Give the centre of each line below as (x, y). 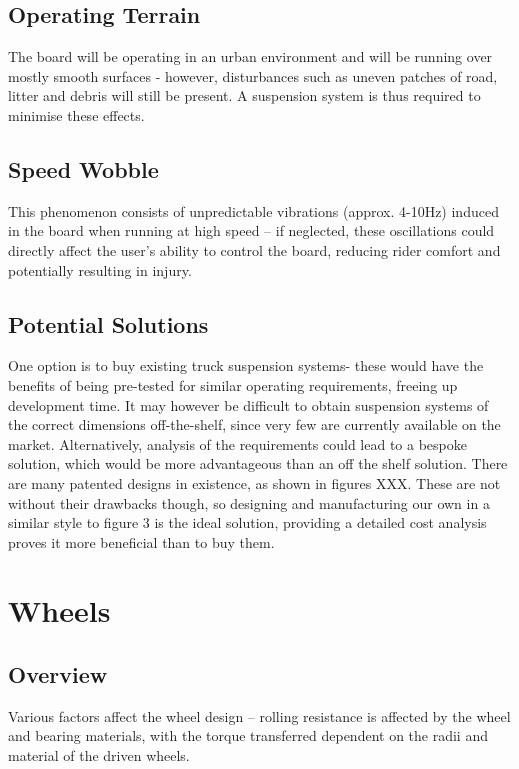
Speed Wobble (83, 168)
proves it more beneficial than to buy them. (141, 541)
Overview (58, 674)
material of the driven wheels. (99, 755)
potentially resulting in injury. (100, 269)
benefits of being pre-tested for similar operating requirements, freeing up (233, 384)
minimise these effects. (76, 114)
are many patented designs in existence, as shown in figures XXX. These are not (254, 482)
